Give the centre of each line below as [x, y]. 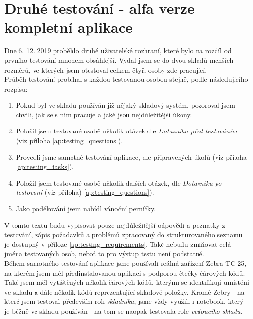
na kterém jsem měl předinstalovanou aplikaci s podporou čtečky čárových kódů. [125, 272]
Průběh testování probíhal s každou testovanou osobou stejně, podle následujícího [126, 79]
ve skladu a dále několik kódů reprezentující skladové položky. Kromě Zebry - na [125, 291]
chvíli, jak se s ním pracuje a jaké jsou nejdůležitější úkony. [104, 114]
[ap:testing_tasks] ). [45, 166]
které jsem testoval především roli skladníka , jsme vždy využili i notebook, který [124, 301]
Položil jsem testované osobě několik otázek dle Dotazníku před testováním [126, 131]
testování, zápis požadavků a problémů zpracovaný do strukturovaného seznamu [124, 235]
